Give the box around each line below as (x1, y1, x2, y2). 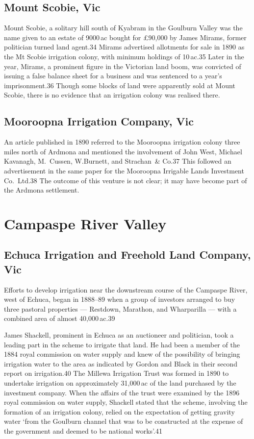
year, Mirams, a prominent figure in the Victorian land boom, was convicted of (4, 61, 241, 71)
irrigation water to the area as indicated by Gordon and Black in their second (4, 358, 237, 368)
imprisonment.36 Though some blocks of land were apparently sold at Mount (4, 80, 235, 90)
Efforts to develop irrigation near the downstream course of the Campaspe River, (4, 284, 248, 294)
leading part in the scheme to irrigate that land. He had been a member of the (4, 339, 240, 349)
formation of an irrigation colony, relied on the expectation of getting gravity (4, 406, 235, 416)
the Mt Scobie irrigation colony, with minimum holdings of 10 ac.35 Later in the (4, 51, 244, 61)
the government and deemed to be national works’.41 (4, 426, 162, 436)
